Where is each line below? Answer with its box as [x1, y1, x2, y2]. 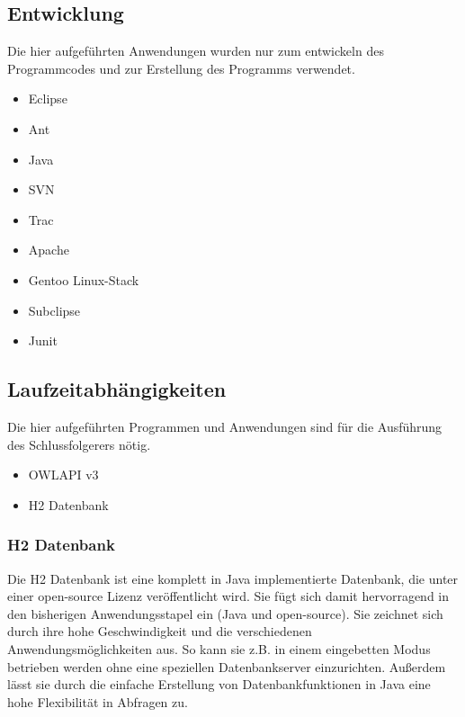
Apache [28, 240, 69, 259]
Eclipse [28, 89, 67, 108]
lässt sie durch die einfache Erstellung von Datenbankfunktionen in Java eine [7, 675, 431, 694]
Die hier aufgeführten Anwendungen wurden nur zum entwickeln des [7, 41, 384, 60]
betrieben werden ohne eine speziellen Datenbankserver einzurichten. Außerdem [7, 657, 446, 676]
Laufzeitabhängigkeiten [7, 375, 227, 403]
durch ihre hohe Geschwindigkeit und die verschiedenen [7, 622, 312, 641]
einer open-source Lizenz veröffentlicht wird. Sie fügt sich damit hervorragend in [7, 587, 450, 605]
